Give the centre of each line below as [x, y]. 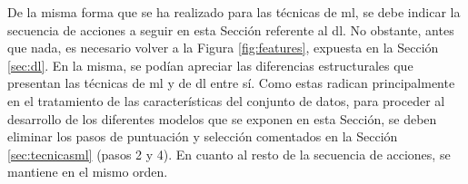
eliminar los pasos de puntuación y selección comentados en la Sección [203, 136]
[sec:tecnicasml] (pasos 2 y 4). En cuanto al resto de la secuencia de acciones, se [229, 154]
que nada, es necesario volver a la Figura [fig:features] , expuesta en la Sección [223, 48]
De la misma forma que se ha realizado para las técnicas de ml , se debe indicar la [234, 12]
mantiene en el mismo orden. [88, 172]
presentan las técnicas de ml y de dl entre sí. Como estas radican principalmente [231, 83]
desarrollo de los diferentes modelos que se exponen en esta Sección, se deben [222, 118]
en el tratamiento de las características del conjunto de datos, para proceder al [226, 100]
